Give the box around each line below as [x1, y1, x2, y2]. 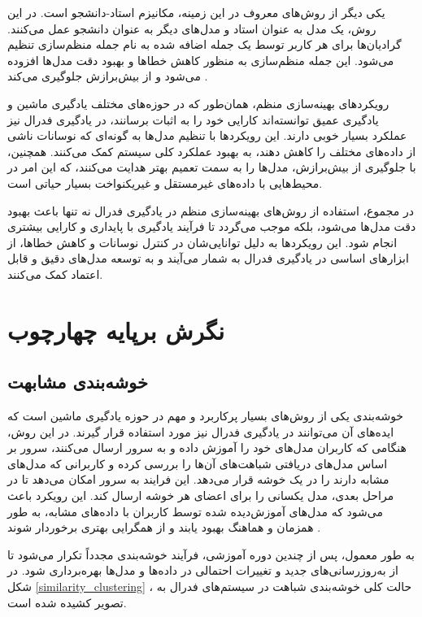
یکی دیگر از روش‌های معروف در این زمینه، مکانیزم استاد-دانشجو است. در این [7, 4, 385, 20]
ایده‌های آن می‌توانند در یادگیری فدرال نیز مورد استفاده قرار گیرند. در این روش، [7, 423, 394, 440]
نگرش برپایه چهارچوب [7, 313, 225, 346]
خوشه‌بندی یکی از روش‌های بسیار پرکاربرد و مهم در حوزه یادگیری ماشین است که [7, 407, 404, 424]
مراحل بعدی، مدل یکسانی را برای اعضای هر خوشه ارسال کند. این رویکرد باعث [7, 487, 394, 504]
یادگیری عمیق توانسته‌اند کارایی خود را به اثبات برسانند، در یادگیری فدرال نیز [7, 111, 379, 128]
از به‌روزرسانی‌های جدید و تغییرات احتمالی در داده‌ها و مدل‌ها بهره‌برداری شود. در [7, 562, 398, 579]
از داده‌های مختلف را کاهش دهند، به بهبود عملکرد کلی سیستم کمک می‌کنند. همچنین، [7, 142, 416, 159]
